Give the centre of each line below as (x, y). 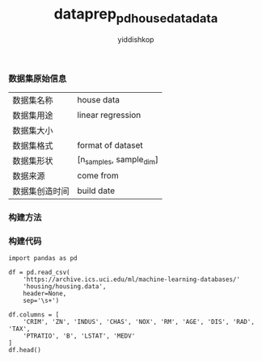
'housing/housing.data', (65, 287)
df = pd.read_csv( (39, 273)
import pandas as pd (43, 258)
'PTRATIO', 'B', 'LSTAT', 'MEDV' (79, 336)
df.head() (25, 351)
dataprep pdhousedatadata (136, 15)
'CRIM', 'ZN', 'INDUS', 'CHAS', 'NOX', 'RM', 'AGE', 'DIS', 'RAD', (139, 322)
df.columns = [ (34, 315)
